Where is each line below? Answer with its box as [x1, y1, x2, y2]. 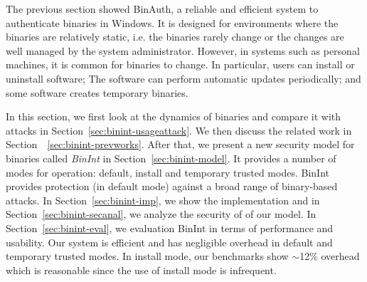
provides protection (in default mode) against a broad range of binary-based [6, 179, 338, 194]
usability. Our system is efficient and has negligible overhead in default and [6, 234, 333, 249]
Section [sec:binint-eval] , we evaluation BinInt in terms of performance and [6, 220, 334, 235]
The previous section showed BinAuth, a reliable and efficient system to [6, 1, 319, 16]
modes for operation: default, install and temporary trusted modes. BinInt [6, 164, 329, 179]
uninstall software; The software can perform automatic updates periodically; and [6, 70, 361, 85]
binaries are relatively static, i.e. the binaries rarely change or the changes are [6, 29, 344, 44]
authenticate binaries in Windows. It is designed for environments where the [6, 15, 339, 30]
